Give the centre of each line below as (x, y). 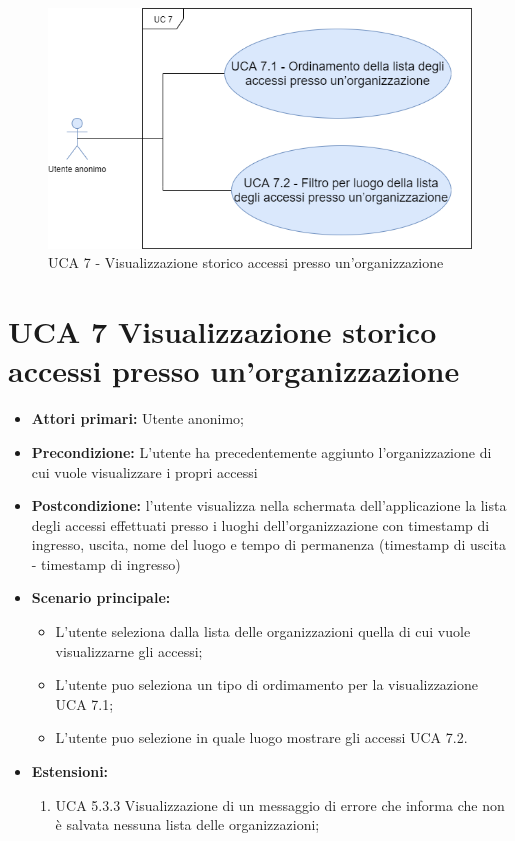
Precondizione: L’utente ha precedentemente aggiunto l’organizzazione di (261, 451)
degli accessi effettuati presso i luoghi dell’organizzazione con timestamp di (260, 524)
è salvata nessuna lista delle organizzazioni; (187, 824)
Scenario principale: (101, 597)
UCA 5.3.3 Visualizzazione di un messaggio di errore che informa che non (280, 804)
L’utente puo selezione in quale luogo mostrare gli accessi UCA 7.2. (261, 737)
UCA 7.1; (84, 703)
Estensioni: (70, 771)
